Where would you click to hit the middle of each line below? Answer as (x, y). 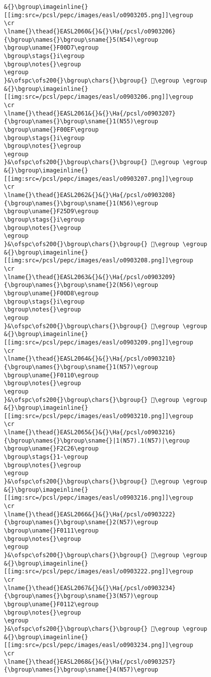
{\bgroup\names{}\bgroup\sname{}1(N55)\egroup (81, 122)
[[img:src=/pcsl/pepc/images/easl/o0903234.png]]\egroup (99, 645)
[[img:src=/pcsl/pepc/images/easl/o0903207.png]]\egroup (99, 179)
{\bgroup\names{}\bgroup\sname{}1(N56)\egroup (81, 203)
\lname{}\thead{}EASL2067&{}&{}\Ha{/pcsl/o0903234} (90, 588)
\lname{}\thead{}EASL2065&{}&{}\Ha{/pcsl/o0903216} (90, 433)
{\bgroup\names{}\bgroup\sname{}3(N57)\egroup (81, 596)
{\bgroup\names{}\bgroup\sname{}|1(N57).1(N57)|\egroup (97, 440)
